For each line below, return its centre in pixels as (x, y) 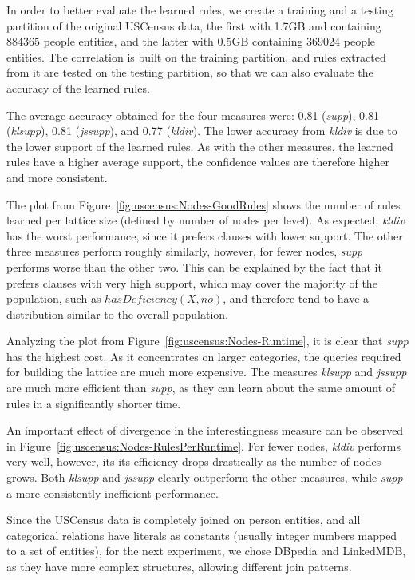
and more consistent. (57, 177)
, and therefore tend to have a (296, 298)
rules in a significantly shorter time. (94, 403)
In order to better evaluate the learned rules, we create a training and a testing (200, 10)
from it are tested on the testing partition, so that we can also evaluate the (190, 72)
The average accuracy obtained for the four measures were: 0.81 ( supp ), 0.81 (193, 115)
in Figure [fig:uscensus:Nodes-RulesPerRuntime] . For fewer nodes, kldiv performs (204, 445)
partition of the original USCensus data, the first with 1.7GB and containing (194, 25)
